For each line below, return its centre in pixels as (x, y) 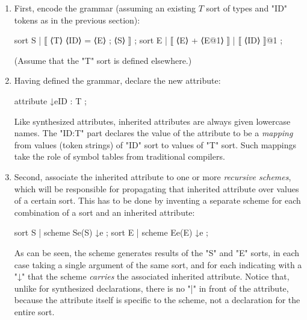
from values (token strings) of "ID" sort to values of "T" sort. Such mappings (155, 144)
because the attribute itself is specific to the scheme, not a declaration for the (157, 300)
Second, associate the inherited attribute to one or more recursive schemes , (153, 176)
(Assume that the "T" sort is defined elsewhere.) (103, 60)
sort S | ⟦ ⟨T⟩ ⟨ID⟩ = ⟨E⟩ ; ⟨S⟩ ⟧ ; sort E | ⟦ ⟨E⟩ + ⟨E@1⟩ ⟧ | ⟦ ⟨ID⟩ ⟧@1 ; (148, 40)
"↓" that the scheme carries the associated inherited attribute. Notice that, (152, 276)
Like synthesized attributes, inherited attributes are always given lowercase (152, 121)
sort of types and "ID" (247, 8)
